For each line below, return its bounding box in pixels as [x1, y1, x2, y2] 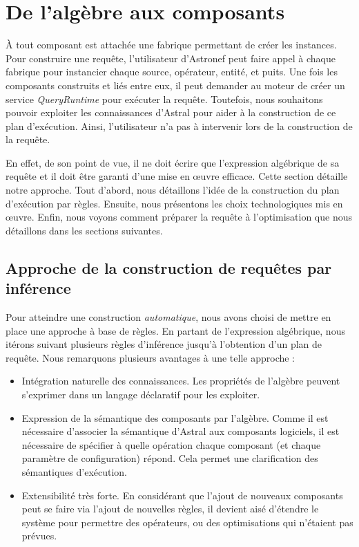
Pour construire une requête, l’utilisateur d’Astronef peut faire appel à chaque [6, 50, 336, 65]
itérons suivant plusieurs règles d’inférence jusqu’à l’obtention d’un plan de [6, 337, 322, 351]
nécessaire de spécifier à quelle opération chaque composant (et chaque [21, 437, 321, 452]
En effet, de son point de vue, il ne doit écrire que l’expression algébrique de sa [6, 155, 340, 169]
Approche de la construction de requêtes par [6, 257, 332, 278]
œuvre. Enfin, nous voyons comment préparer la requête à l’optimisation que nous [6, 210, 352, 224]
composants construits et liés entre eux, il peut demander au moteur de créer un [6, 77, 345, 92]
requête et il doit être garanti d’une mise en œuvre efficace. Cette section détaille [6, 169, 348, 183]
